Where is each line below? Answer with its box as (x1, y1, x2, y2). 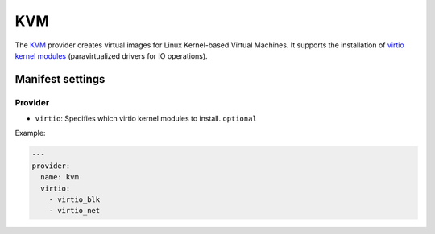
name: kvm (40, 173, 80, 182)
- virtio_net (48, 206, 101, 216)
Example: (14, 129, 46, 138)
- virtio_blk (48, 195, 101, 204)
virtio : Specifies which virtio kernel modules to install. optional (35, 113, 257, 124)
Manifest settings (14, 72, 106, 86)
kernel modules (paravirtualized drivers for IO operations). (14, 51, 209, 60)
